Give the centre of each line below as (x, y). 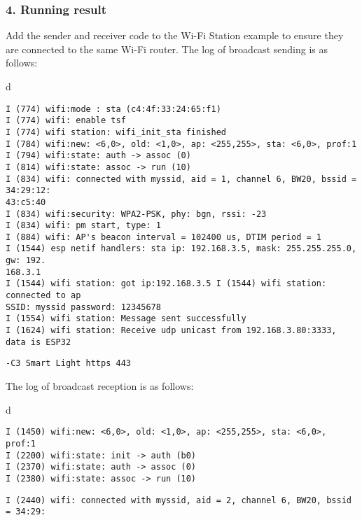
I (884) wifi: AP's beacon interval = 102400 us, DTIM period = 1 (164, 237)
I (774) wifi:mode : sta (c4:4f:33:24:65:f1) (113, 109)
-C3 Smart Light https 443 (68, 364)
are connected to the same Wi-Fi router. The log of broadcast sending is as (167, 49)
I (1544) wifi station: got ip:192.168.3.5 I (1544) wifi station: (166, 284)
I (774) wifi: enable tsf (66, 121)
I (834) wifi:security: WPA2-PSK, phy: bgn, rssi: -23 (136, 214)
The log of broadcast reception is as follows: (100, 386)
